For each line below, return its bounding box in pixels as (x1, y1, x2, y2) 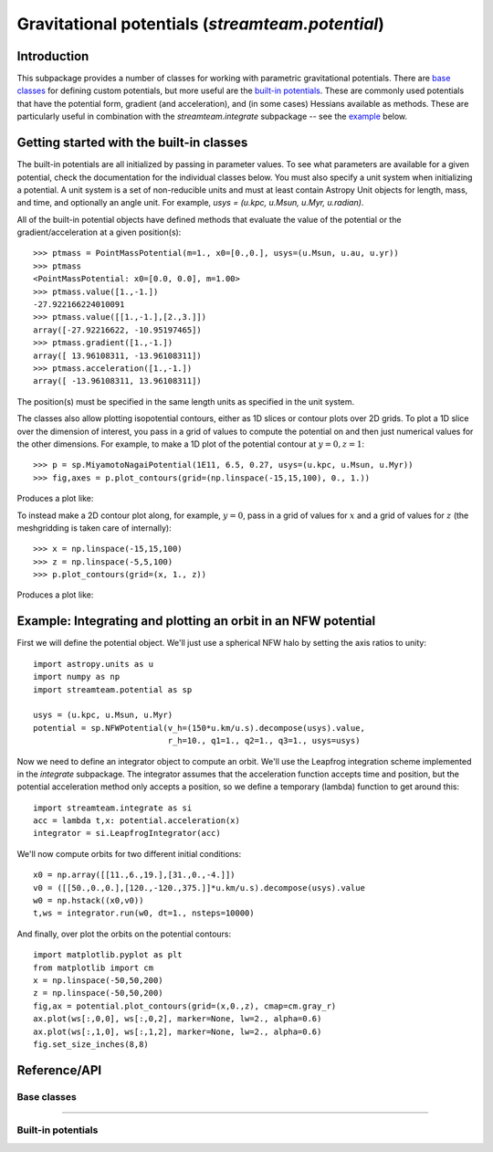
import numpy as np (33, 671, 121, 682)
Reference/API (16, 1062, 102, 1078)
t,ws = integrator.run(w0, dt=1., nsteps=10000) (33, 908, 255, 918)
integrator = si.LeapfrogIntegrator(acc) (33, 828, 221, 839)
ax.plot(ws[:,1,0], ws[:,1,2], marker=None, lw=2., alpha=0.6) (33, 1026, 322, 1037)
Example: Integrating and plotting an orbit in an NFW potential (16, 613, 376, 629)
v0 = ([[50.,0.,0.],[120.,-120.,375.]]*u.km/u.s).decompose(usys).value (33, 882, 365, 893)
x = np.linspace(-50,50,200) (33, 975, 163, 986)
